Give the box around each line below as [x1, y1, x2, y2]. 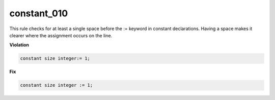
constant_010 [9, 8, 68, 19]
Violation [9, 42, 29, 48]
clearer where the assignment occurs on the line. [9, 32, 113, 38]
